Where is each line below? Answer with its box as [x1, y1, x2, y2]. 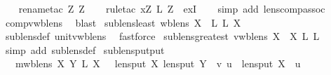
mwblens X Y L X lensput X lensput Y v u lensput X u [15, 56, 301, 71]
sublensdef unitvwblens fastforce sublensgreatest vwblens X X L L [5, 29, 320, 43]
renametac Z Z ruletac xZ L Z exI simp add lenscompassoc [18, 1, 325, 15]
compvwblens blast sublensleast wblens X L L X [5, 15, 241, 29]
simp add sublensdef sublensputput [5, 42, 165, 57]
